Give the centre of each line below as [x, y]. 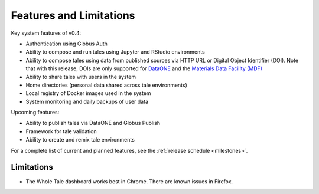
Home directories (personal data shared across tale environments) [106, 85]
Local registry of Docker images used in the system [88, 93]
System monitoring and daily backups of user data [87, 101]
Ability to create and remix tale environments [80, 140]
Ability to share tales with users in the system [81, 77]
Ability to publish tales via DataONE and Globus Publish [93, 123]
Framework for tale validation [61, 131]
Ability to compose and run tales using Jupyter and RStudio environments [115, 52]
